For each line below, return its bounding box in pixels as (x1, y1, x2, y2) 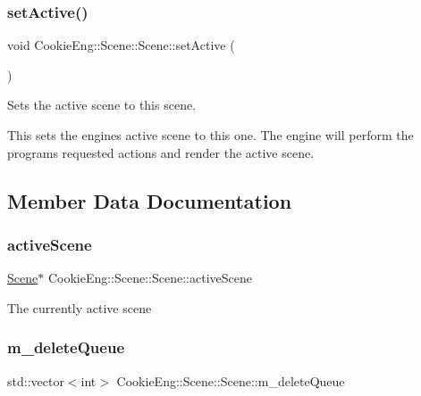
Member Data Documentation (7, 186, 292, 214)
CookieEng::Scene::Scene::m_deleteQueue (116, 371, 345, 390)
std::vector (7, 371, 64, 390)
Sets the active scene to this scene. (7, 95, 197, 114)
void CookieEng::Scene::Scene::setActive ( (7, 36, 235, 54)
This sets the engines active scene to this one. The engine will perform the (7, 126, 414, 144)
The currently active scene (7, 298, 152, 317)
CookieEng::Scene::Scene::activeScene (47, 268, 252, 287)
